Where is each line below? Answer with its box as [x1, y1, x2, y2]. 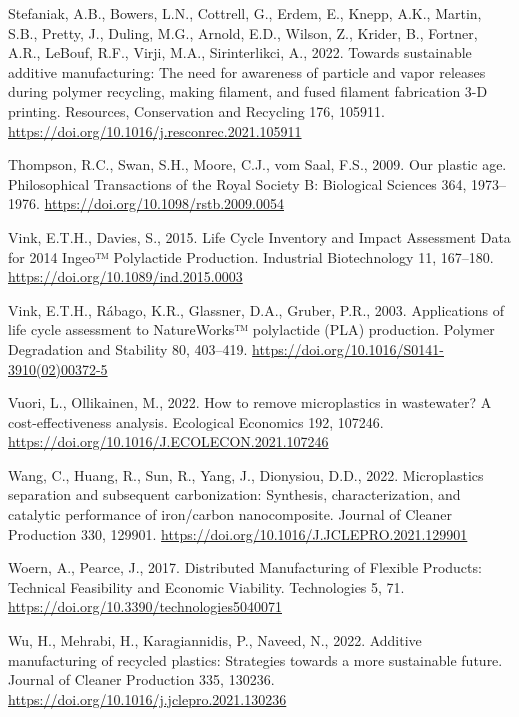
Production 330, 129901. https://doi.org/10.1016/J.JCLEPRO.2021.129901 [8, 523, 468, 544]
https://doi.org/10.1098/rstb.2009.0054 [44, 193, 285, 214]
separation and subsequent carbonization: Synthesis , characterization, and [8, 484, 461, 505]
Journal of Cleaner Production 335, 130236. [8, 669, 275, 690]
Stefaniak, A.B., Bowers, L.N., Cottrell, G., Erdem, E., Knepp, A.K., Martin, [8, 3, 482, 23]
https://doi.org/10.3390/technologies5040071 [8, 596, 282, 617]
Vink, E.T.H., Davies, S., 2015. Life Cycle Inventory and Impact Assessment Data [8, 226, 511, 247]
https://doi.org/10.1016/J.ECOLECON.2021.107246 [8, 431, 329, 452]
